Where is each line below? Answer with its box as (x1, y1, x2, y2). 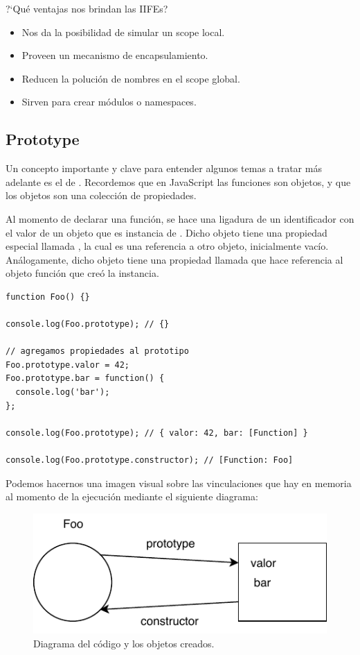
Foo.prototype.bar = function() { (6, 373, 165, 384)
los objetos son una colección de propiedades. (6, 188, 197, 203)
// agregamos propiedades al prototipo (6, 346, 189, 357)
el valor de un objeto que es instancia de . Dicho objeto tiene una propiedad (6, 225, 327, 239)
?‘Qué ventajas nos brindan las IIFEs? (6, 1, 168, 15)
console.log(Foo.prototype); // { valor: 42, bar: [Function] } (6, 427, 308, 438)
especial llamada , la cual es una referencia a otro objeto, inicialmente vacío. (6, 239, 329, 253)
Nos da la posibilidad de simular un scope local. (21, 24, 225, 39)
